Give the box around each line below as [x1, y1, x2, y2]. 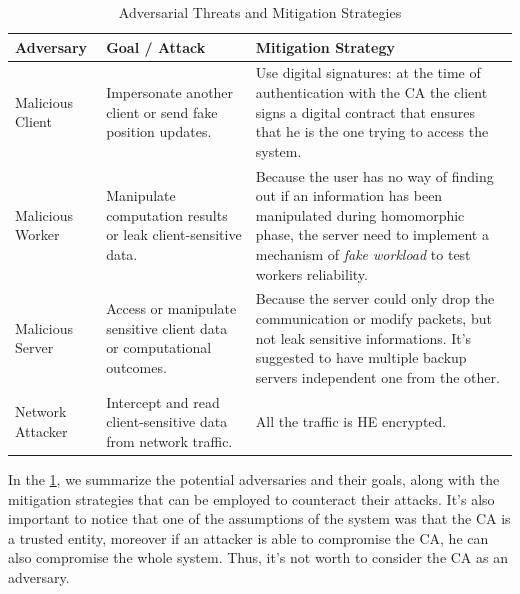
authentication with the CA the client [255, 82, 488, 103]
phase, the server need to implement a [255, 224, 489, 245]
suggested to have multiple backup [255, 347, 467, 368]
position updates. [106, 121, 212, 142]
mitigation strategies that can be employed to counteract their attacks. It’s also [8, 488, 495, 509]
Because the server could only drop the [255, 288, 495, 309]
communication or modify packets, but [255, 308, 492, 329]
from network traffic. [106, 430, 233, 451]
